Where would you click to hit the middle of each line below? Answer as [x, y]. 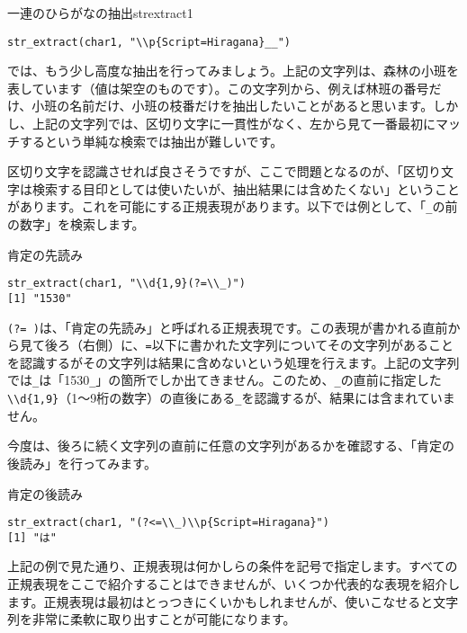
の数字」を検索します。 [76, 224]
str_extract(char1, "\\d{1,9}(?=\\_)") [126, 284]
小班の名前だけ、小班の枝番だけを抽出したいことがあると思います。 [233, 106]
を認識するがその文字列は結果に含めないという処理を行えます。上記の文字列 [233, 362]
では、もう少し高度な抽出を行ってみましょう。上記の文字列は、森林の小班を [233, 71]
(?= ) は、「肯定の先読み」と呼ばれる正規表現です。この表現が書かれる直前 [228, 327]
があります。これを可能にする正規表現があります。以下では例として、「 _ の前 [233, 206]
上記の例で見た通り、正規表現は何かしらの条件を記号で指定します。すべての [233, 566]
